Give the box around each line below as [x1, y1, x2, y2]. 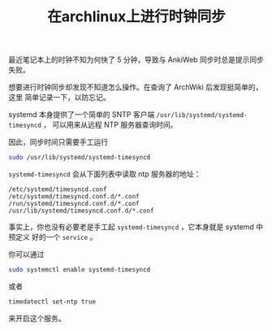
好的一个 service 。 [31, 233, 97, 242]
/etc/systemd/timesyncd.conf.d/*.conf [8, 193, 140, 201]
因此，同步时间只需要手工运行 [8, 137, 108, 147]
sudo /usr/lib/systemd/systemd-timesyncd [8, 154, 151, 162]
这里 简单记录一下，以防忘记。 [8, 93, 110, 102]
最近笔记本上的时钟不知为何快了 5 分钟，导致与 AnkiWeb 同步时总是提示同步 [8, 54, 264, 65]
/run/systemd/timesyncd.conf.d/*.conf [8, 200, 140, 208]
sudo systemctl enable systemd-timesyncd [8, 266, 151, 274]
